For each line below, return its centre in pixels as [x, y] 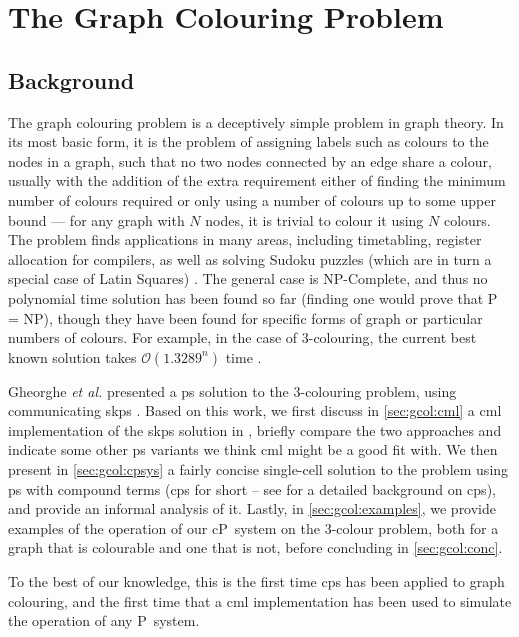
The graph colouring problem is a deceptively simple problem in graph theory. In [256, 121]
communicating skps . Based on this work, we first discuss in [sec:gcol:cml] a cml [255, 410]
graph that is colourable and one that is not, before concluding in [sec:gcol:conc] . [255, 547]
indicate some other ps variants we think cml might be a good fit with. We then [253, 449]
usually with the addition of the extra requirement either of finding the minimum [257, 180]
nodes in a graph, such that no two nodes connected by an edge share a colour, [250, 160]
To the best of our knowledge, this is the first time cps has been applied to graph [256, 581]
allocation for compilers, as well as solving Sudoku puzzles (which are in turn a [250, 258]
